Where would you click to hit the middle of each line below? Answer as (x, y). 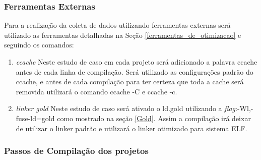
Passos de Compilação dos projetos (76, 151)
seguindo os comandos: (39, 45)
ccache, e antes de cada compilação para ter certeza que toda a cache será (130, 82)
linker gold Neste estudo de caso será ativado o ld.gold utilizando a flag (126, 108)
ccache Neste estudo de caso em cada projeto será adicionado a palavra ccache (137, 62)
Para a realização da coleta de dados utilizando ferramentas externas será (117, 25)
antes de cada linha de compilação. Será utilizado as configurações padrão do (135, 71)
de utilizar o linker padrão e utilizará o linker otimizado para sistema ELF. (132, 128)
